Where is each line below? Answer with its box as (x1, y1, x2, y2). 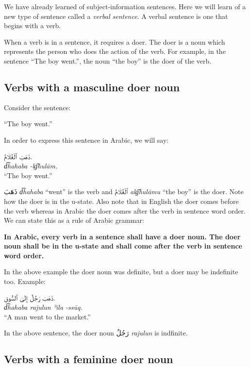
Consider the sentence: (4, 102, 71, 112)
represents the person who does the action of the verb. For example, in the (4, 46, 226, 56)
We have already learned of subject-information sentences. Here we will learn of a (4, 1, 246, 11)
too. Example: (4, 276, 46, 286)
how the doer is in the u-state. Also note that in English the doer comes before (4, 196, 239, 206)
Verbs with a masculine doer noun (4, 79, 180, 94)
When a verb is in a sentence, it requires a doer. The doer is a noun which (4, 36, 225, 47)
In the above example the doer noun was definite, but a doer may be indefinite (4, 267, 238, 277)
